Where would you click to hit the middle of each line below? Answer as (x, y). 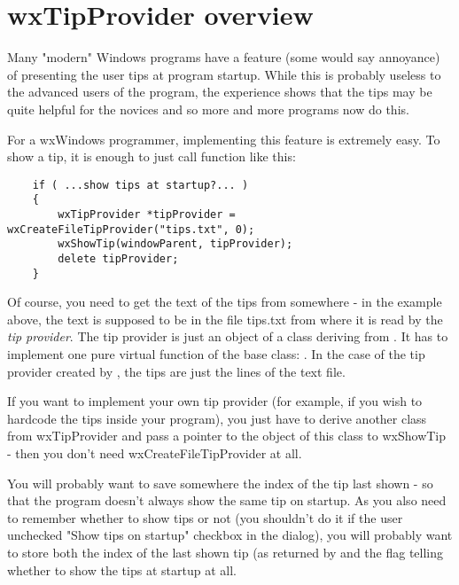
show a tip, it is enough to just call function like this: (152, 156)
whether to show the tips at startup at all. (122, 569)
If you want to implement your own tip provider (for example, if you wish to (215, 401)
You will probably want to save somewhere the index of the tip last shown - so (220, 483)
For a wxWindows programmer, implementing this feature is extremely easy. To (224, 139)
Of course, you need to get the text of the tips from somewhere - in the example (225, 302)
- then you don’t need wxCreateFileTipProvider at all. (155, 453)
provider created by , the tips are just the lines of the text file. (176, 371)
